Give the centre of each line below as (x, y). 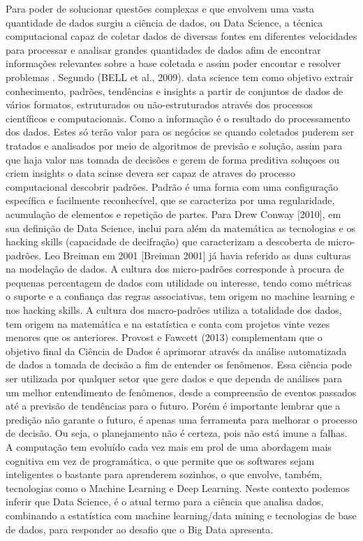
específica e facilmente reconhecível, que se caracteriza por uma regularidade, (170, 200)
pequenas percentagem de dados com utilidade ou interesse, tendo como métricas (179, 282)
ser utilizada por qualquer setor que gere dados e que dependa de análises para (174, 378)
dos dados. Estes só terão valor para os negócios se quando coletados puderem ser (180, 132)
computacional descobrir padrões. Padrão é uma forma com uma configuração (172, 186)
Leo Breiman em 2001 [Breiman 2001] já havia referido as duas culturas (198, 255)
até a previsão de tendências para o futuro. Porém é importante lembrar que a (173, 406)
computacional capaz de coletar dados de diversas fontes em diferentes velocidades (181, 36)
